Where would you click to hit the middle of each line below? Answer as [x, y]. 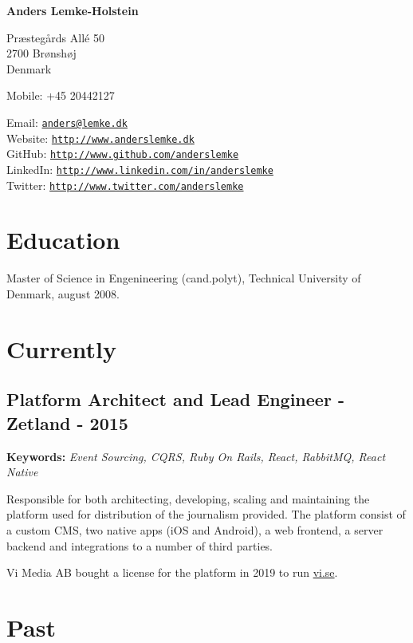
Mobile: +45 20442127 [61, 95]
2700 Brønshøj [41, 53]
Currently [61, 348]
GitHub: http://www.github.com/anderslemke [123, 154]
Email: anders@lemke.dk [67, 122]
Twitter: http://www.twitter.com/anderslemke [125, 185]
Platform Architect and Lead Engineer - [175, 399]
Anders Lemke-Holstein [73, 10]
